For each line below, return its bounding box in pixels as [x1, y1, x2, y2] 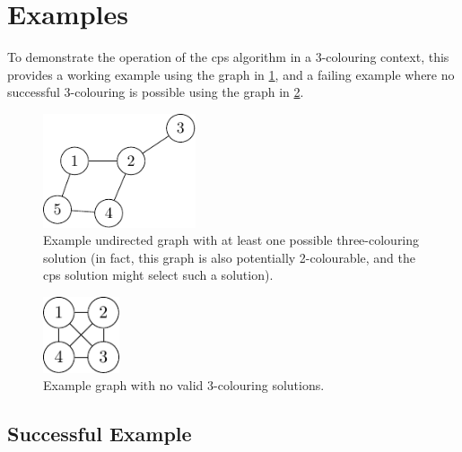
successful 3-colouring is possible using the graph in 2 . [7, 83, 304, 101]
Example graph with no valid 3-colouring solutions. [43, 376, 325, 395]
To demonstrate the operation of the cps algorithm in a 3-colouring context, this [7, 48, 449, 66]
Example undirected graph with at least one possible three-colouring [43, 230, 420, 249]
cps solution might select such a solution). [43, 265, 274, 284]
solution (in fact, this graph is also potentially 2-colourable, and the [43, 248, 415, 266]
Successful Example [7, 420, 192, 448]
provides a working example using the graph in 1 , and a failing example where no [7, 65, 455, 83]
